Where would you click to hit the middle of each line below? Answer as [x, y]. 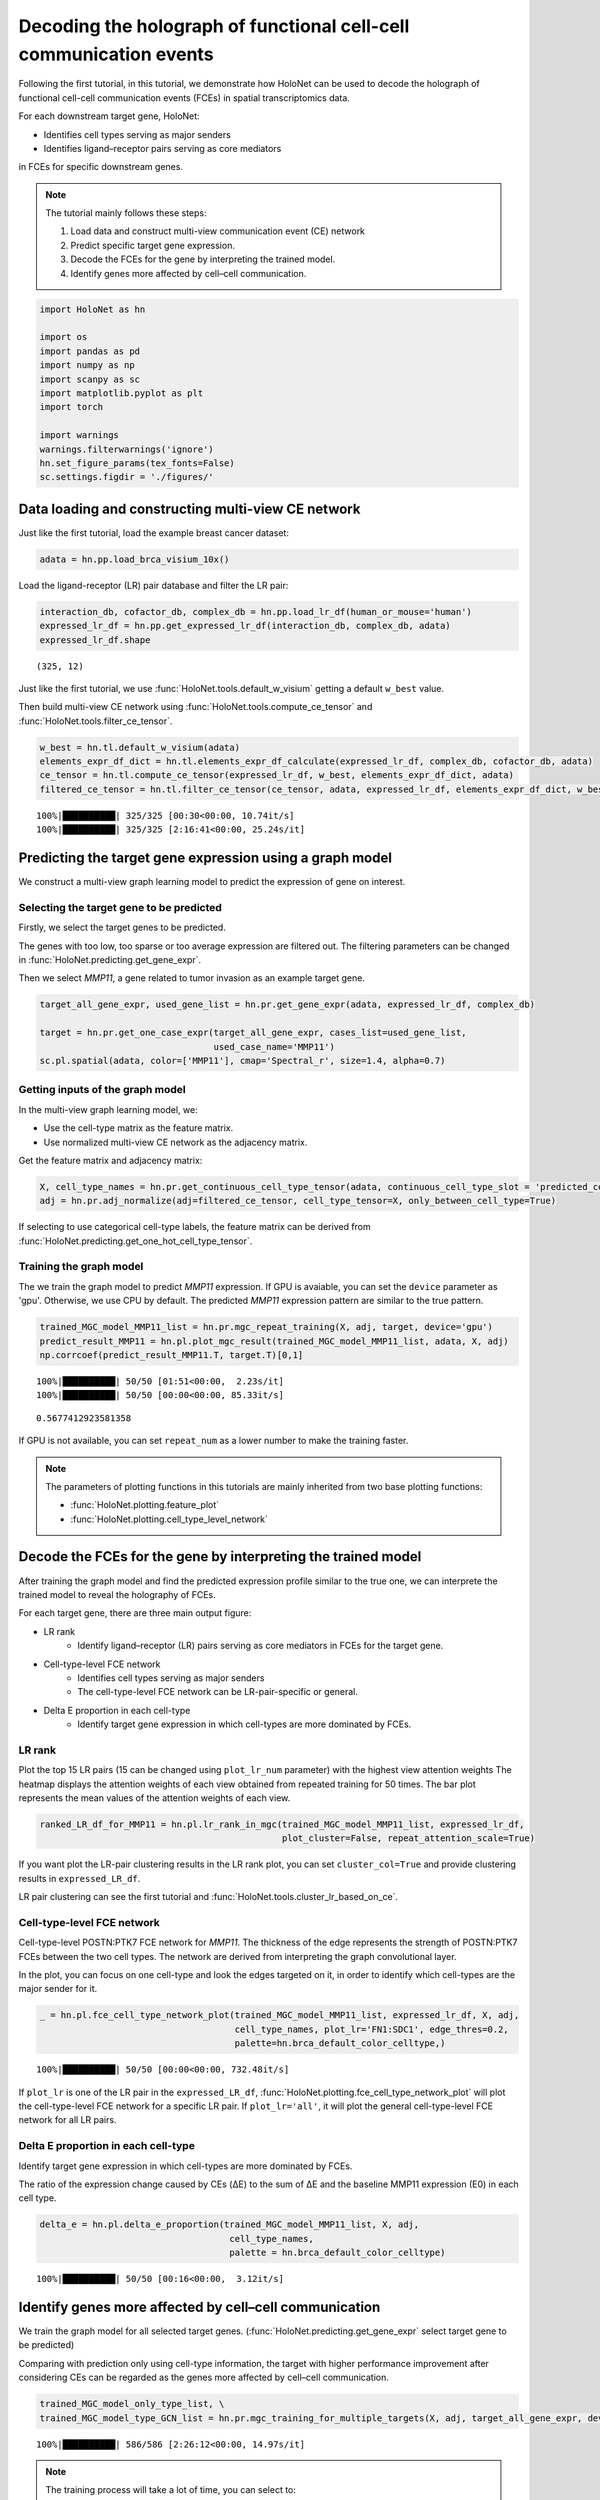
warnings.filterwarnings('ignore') [126, 449]
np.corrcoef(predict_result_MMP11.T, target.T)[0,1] [171, 1354]
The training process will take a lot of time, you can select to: [171, 2490]
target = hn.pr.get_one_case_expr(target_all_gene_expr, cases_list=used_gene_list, [253, 1033]
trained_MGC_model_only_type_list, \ [132, 2404]
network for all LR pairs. [67, 2120]
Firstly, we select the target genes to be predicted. [122, 927]
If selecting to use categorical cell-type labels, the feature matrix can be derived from [195, 1227]
